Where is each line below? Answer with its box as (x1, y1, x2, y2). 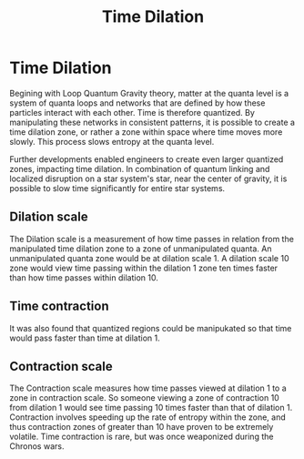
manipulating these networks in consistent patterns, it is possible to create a (9, 117, 296, 127)
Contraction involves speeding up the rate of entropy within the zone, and (9, 412, 286, 423)
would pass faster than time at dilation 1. (9, 332, 161, 343)
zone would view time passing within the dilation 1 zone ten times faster (9, 262, 279, 273)
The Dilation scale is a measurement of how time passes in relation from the (9, 233, 294, 244)
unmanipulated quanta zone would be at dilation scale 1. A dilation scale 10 (9, 252, 289, 263)
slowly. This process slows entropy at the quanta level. (9, 136, 215, 147)
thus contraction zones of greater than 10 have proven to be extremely (9, 422, 274, 433)
